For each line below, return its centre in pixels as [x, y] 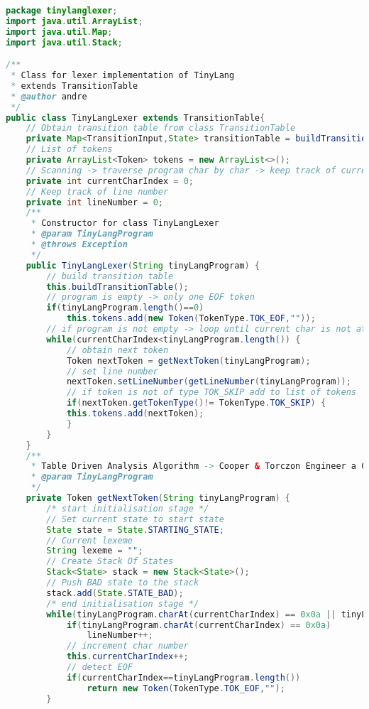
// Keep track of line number [97, 191]
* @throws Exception [79, 245]
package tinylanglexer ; [62, 11]
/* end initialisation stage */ [123, 604]
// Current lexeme [89, 540]
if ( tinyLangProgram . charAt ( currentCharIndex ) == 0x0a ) [199, 625]
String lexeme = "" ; [95, 551]
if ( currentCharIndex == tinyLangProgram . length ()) [183, 677]
